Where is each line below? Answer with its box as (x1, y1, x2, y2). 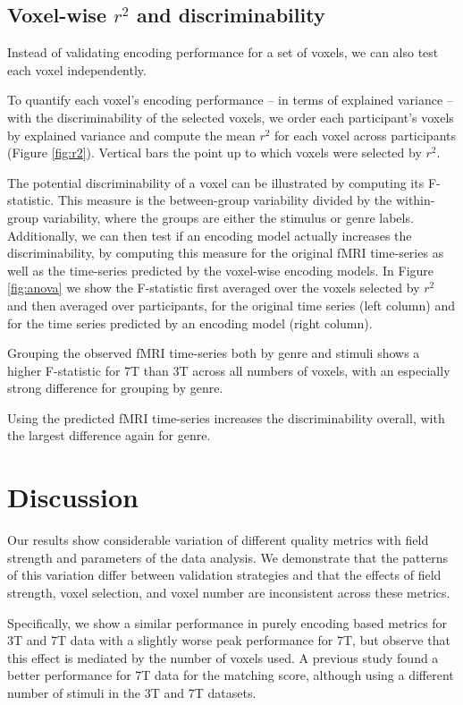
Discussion (7, 479, 139, 515)
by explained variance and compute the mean (7, 125, 256, 144)
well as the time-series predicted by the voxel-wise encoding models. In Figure (7, 260, 434, 279)
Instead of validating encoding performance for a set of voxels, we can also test (7, 43, 439, 62)
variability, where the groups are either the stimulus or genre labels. (42, 208, 414, 226)
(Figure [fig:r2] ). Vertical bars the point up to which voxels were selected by (7, 143, 422, 162)
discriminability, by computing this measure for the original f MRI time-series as (7, 243, 444, 262)
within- (395, 191, 435, 209)
